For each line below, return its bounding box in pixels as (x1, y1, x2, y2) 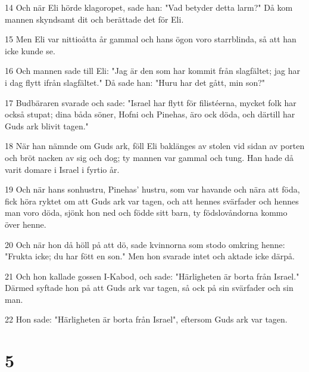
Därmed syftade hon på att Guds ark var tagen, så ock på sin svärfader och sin (5, 281, 294, 294)
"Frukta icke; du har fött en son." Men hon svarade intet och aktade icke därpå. (5, 250, 295, 262)
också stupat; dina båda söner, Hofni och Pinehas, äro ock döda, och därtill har (5, 108, 295, 120)
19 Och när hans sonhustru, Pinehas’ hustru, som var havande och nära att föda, (5, 183, 300, 196)
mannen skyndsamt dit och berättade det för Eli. (5, 13, 184, 25)
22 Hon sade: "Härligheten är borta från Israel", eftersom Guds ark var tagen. (5, 313, 288, 325)
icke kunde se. (5, 44, 55, 57)
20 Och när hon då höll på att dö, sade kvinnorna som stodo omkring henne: (5, 238, 285, 250)
